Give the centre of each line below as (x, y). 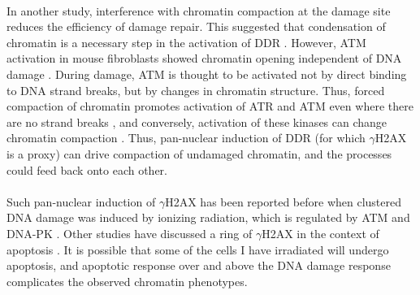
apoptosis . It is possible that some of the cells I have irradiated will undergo (198, 249)
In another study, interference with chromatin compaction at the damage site (199, 10)
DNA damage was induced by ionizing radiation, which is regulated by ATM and (208, 217)
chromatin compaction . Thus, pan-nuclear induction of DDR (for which (186, 138)
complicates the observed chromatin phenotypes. (127, 281)
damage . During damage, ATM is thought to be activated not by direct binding (207, 74)
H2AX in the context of (320, 233)
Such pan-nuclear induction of (81, 201)
